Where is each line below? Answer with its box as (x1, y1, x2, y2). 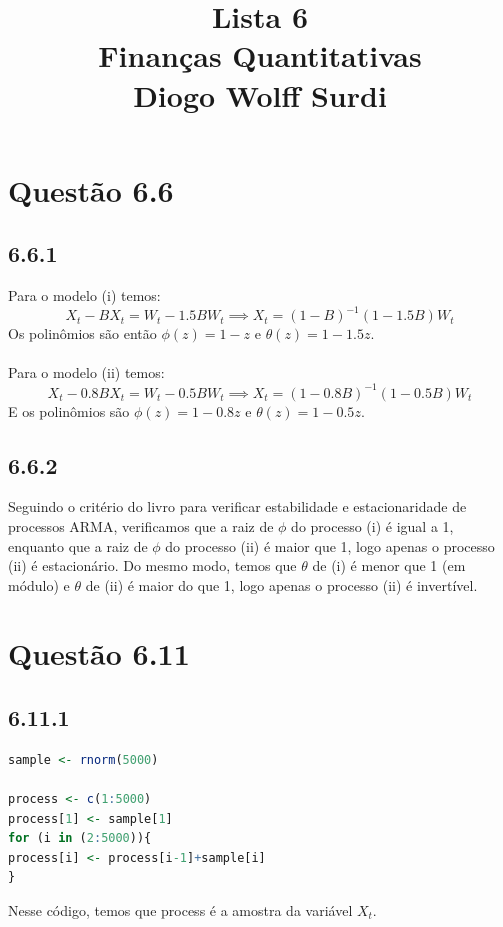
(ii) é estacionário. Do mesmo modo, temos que (8, 555, 297, 576)
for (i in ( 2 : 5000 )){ (8, 831, 152, 846)
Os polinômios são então (8, 323, 157, 344)
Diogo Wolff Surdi (133, 74, 387, 115)
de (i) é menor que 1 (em (312, 555, 466, 576)
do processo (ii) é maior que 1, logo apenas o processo (165, 535, 495, 556)
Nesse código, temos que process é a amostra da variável (8, 900, 353, 921)
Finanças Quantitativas (98, 35, 422, 76)
